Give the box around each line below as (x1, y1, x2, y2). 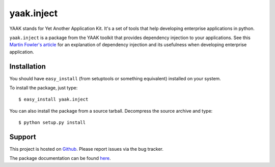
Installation (9, 62, 46, 71)
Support (9, 132, 36, 141)
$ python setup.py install (18, 120, 86, 125)
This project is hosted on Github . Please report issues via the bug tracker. (9, 146, 164, 152)
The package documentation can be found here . (9, 155, 112, 161)
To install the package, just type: (9, 85, 78, 91)
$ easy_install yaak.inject (18, 96, 89, 103)
